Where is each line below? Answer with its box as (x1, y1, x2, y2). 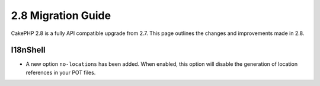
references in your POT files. (25, 69, 96, 76)
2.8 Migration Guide (11, 9, 111, 22)
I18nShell (11, 45, 46, 55)
